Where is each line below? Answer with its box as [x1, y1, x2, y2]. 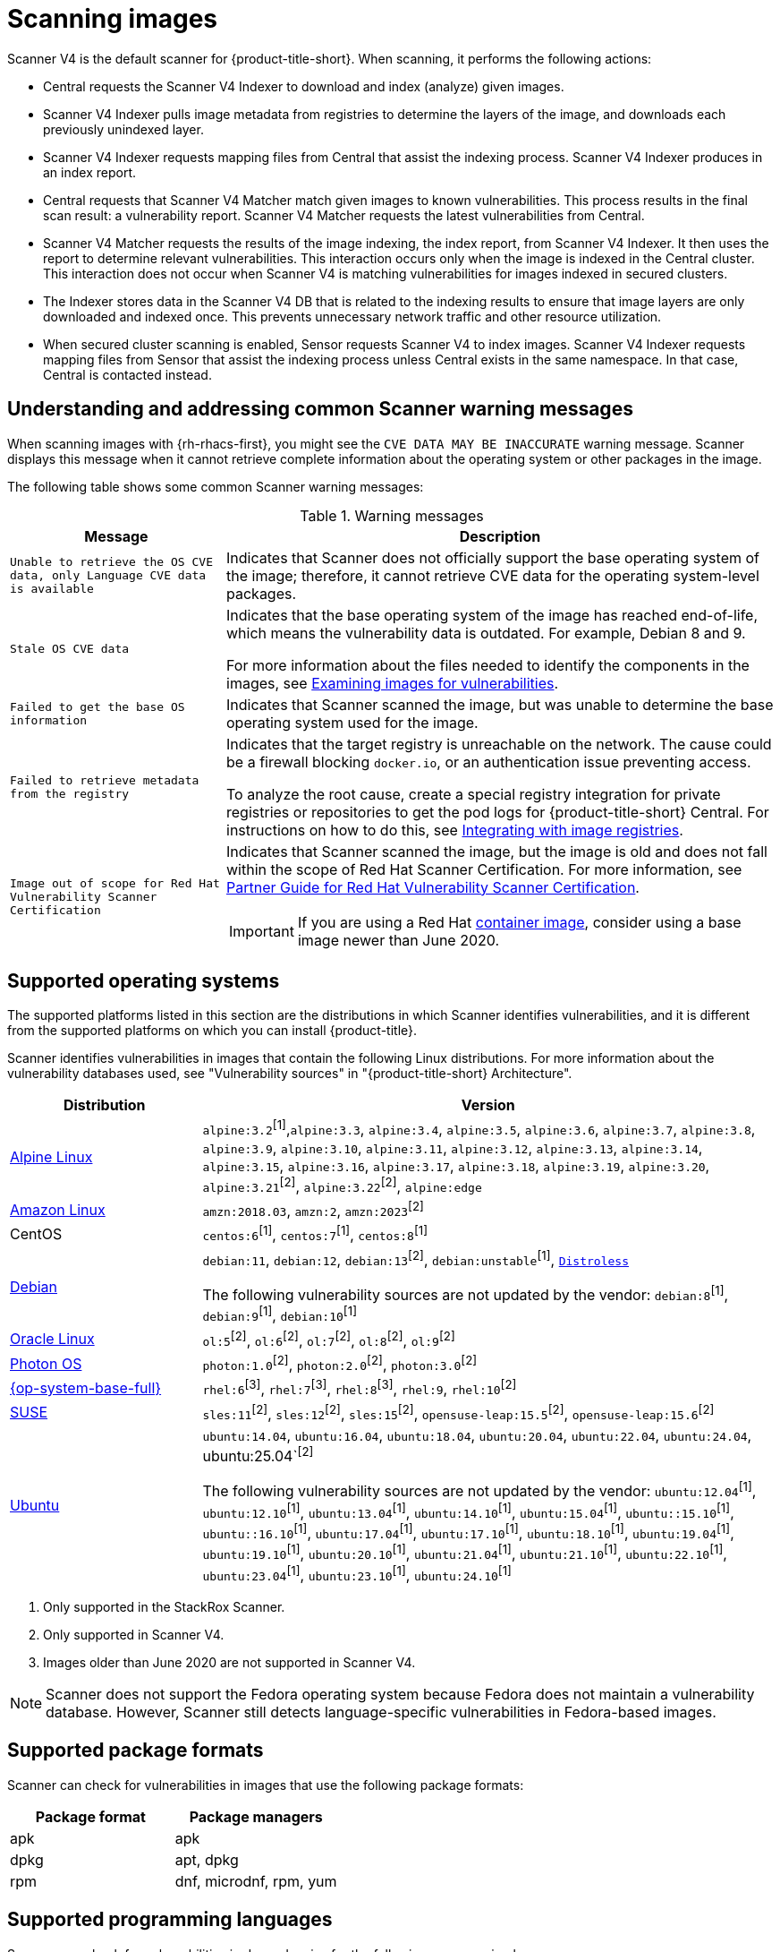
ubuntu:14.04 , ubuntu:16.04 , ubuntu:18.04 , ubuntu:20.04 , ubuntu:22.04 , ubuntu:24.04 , [202, 1426, 752, 1445]
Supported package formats [7, 1739, 264, 1762]
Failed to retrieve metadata [10, 773, 199, 787]
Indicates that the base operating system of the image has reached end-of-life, [226, 605, 759, 624]
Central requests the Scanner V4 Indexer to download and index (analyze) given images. [43, 78, 564, 94]
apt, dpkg [174, 1850, 239, 1869]
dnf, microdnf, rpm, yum [174, 1871, 337, 1890]
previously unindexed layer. [43, 121, 204, 137]
